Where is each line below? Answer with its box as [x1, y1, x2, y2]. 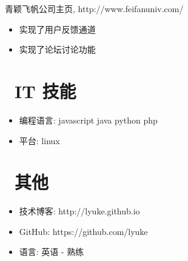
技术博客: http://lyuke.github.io [19, 205, 140, 217]
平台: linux [19, 134, 60, 147]
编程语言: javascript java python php [19, 113, 158, 126]
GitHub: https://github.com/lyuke [19, 225, 148, 237]
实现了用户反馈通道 [19, 22, 96, 35]
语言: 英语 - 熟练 [19, 245, 84, 258]
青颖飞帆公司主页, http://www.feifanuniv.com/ [5, 2, 184, 15]
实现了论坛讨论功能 [19, 43, 96, 56]
